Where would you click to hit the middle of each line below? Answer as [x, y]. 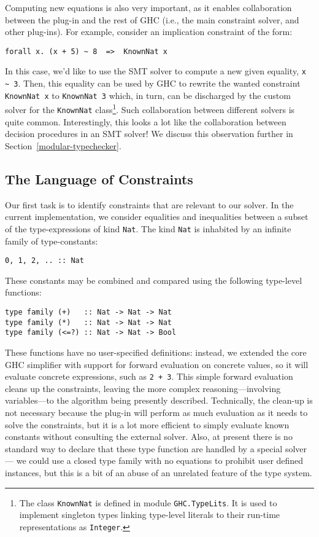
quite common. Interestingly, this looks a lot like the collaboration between [146, 121]
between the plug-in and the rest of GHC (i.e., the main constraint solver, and [152, 19]
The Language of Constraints [99, 178]
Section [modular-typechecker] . [63, 145]
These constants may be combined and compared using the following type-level [154, 280]
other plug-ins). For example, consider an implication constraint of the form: [149, 32]
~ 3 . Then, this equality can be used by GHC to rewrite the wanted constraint [153, 83]
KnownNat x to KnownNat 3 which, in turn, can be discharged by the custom [148, 95]
